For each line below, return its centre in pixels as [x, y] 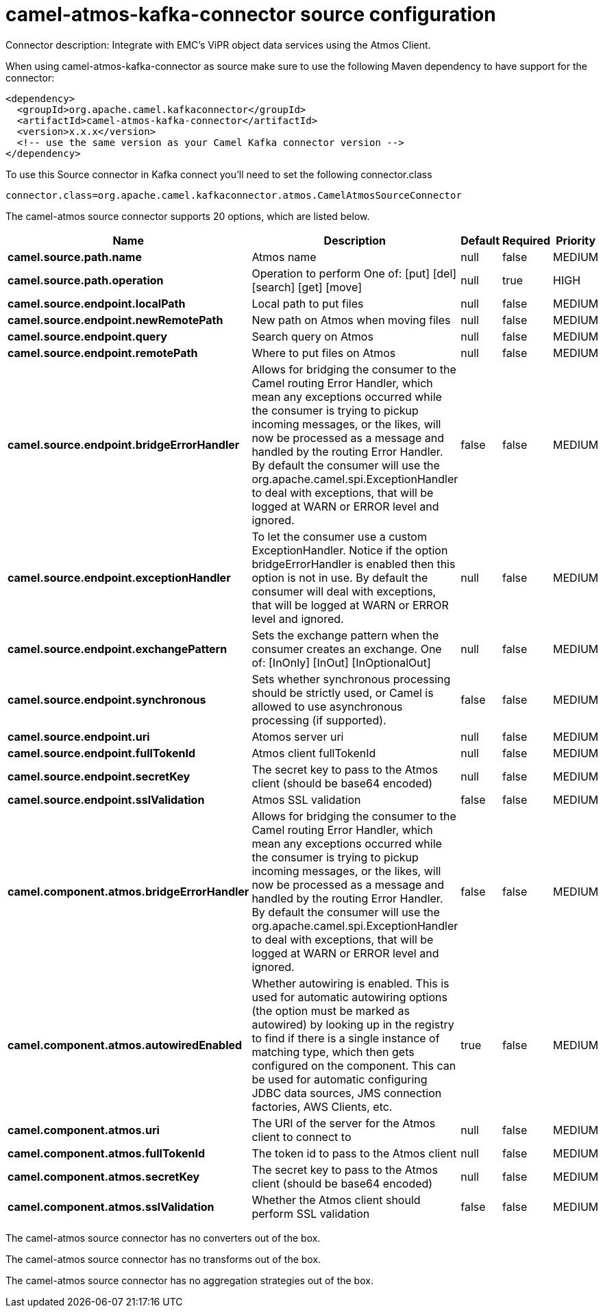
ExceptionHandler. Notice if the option [350, 550]
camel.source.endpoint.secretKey [99, 776]
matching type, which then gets [333, 1052]
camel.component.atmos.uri [84, 1130]
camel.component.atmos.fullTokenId [107, 1153]
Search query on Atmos [312, 336]
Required [527, 240]
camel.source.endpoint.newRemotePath [115, 320]
